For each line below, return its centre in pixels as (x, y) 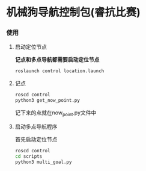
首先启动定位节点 (36, 139)
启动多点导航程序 (36, 126)
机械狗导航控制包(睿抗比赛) (74, 12)
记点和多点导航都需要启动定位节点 (57, 60)
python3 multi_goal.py (43, 162)
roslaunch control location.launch (59, 71)
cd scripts (29, 156)
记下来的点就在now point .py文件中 (56, 113)
